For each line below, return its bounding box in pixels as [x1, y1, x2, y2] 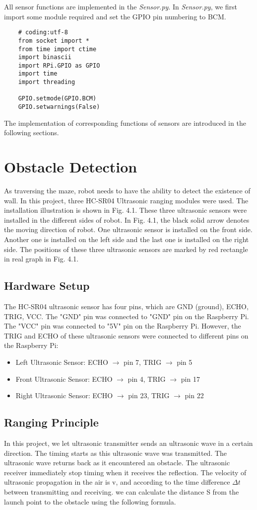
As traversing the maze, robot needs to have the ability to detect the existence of [4, 185, 251, 196]
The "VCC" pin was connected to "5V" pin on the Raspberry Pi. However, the [4, 321, 241, 331]
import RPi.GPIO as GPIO [18, 62, 100, 69]
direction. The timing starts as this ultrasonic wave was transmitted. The [4, 447, 227, 458]
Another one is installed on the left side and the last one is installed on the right [4, 234, 249, 245]
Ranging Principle [4, 415, 99, 430]
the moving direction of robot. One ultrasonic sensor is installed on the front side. [4, 224, 253, 235]
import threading [18, 79, 75, 86]
